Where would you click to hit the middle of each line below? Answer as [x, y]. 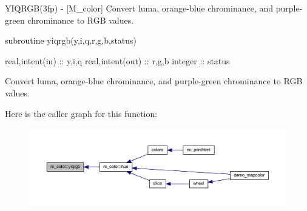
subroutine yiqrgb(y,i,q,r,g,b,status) [71, 40]
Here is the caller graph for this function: [81, 113]
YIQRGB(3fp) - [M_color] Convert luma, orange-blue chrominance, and [139, 8]
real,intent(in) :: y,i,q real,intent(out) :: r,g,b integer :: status [117, 60]
